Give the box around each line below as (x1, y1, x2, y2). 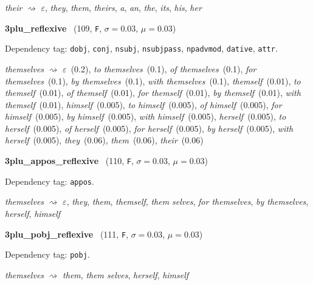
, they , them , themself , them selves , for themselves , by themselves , (66, 195, 309, 208)
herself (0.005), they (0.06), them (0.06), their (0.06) (5, 134, 204, 146)
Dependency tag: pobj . (5, 248, 90, 261)
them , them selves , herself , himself (63, 268, 189, 281)
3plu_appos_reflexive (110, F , (5, 154, 134, 167)
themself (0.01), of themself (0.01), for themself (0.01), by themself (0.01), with (5, 86, 301, 99)
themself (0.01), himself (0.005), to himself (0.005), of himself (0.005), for (5, 98, 282, 111)
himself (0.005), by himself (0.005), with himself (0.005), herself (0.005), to (5, 110, 286, 123)
